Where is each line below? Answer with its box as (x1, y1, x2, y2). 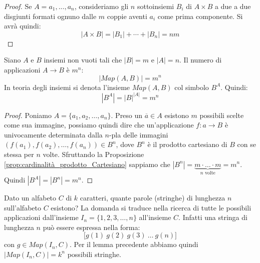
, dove (116, 139, 134, 149)
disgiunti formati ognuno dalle (4, 10, 97, 21)
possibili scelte (199, 109, 244, 120)
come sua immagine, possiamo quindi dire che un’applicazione (4, 119, 194, 130)
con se (237, 139, 256, 149)
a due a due (215, 1, 251, 11)
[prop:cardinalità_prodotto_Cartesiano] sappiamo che (4, 158, 170, 169)
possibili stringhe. (67, 248, 121, 259)
